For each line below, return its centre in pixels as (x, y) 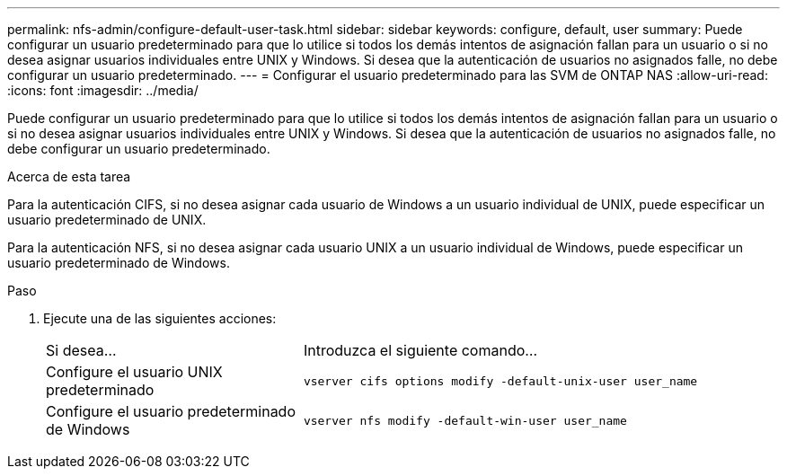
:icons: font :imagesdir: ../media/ (103, 90)
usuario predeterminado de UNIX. (107, 220)
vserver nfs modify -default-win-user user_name (465, 420)
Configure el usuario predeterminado (171, 411)
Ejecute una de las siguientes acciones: (160, 318)
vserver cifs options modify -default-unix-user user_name (500, 381)
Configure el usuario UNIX (134, 372)
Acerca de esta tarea (69, 176)
